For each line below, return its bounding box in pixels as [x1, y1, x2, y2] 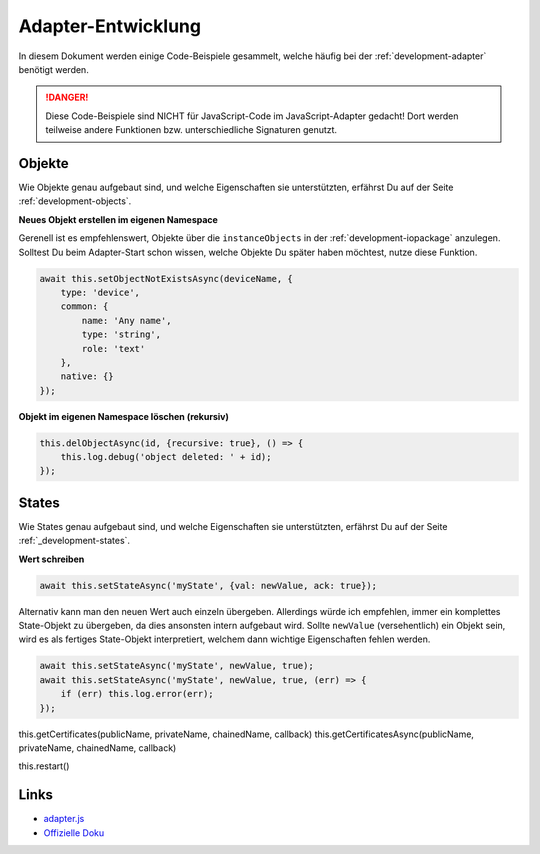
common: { [60, 301, 109, 312]
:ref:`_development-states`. [18, 535, 130, 547]
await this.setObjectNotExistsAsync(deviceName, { [39, 273, 294, 284]
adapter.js [43, 813, 85, 825]
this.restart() [18, 760, 70, 772]
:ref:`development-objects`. [18, 195, 132, 207]
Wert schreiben [18, 553, 85, 565]
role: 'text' [81, 343, 146, 354]
